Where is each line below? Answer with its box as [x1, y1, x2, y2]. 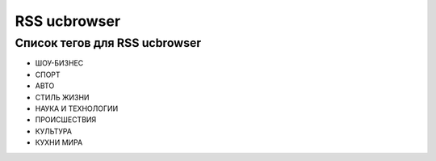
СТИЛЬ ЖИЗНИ [35, 92, 90, 102]
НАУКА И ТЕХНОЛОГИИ [35, 104, 119, 113]
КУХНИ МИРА [35, 138, 83, 147]
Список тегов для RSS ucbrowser [15, 36, 202, 50]
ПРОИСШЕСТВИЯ [35, 115, 97, 125]
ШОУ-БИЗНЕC [35, 58, 84, 68]
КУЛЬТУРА [35, 126, 73, 136]
